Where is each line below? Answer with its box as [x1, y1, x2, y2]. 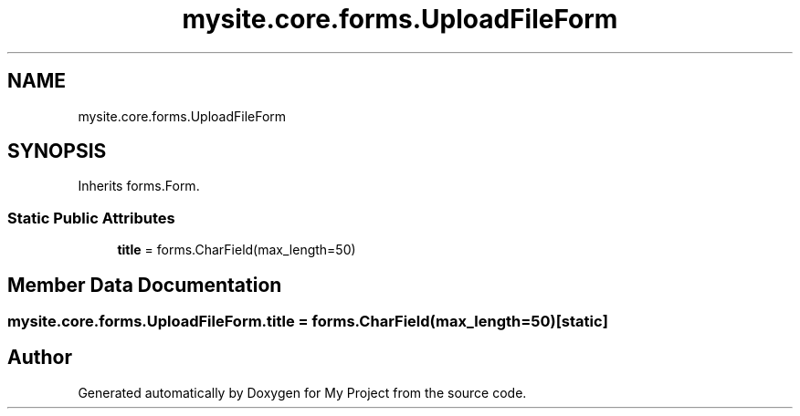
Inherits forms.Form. [78, 178, 200, 194]
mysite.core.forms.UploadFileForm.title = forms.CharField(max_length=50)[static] [7, 312, 608, 331]
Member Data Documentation [7, 273, 282, 296]
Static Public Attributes [7, 208, 175, 227]
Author [7, 346, 72, 369]
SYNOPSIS [7, 140, 107, 163]
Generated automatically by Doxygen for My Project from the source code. [78, 384, 527, 400]
